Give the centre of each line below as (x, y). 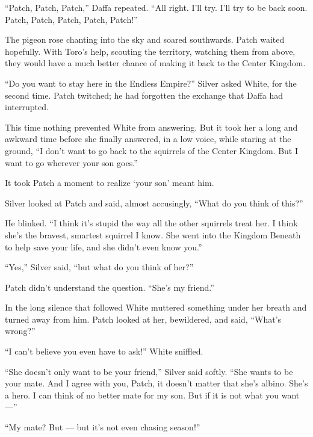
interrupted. (27, 107)
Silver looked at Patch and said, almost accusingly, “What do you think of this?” (154, 203)
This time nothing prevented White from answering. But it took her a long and (151, 127)
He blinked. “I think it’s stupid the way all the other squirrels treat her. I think (151, 223)
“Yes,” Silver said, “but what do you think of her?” (99, 267)
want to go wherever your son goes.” (71, 162)
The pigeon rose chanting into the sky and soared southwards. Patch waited (145, 39)
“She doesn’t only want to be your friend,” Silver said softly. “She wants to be (149, 371)
